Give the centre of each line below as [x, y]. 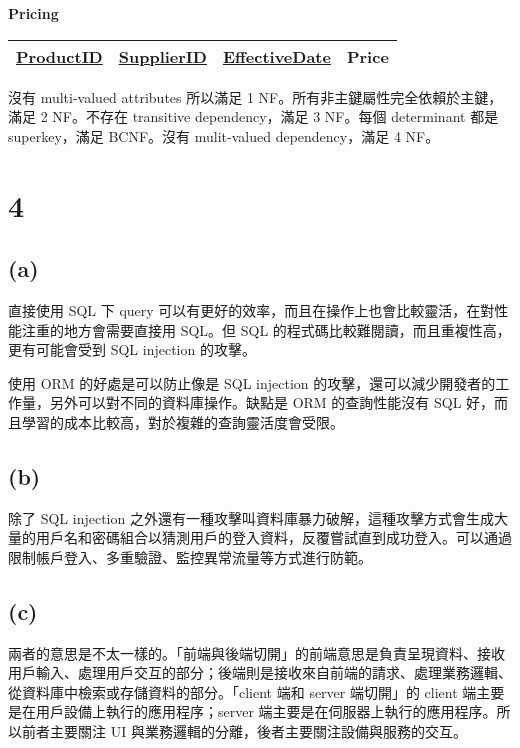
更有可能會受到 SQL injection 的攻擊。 [132, 349]
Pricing [33, 13]
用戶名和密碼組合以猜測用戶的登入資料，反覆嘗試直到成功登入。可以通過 [273, 537]
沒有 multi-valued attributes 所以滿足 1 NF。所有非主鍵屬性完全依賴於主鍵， [255, 96]
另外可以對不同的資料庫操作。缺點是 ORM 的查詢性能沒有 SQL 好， [272, 402]
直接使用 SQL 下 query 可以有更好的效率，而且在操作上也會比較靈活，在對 [251, 309]
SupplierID [162, 56]
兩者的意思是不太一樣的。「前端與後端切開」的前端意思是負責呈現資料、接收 [256, 652]
